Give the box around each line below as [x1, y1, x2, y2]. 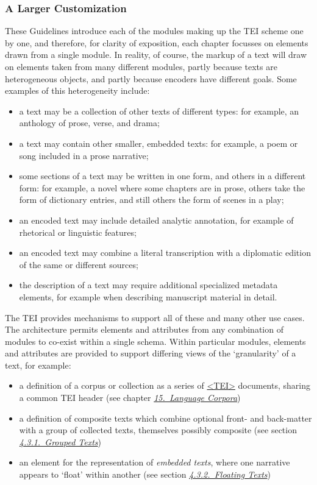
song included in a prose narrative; [19, 149, 149, 161]
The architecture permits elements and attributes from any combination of [5, 323, 283, 336]
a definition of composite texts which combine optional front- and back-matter [19, 411, 312, 424]
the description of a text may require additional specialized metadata [19, 278, 278, 291]
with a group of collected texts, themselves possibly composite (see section [19, 423, 297, 436]
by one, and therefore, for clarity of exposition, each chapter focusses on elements [5, 36, 308, 49]
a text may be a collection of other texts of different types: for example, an [19, 104, 299, 117]
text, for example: [5, 358, 71, 371]
